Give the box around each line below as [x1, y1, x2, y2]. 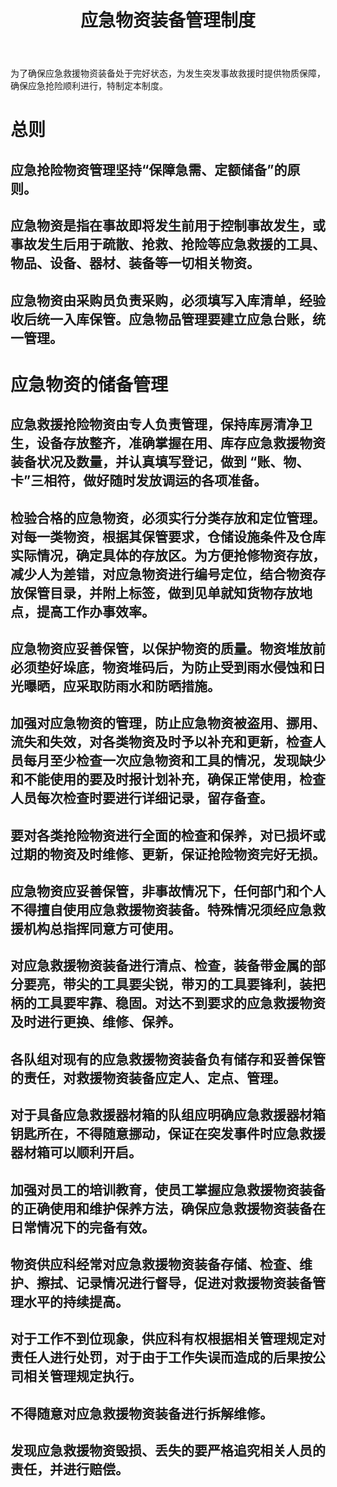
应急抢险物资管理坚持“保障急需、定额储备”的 [10, 161, 288, 178]
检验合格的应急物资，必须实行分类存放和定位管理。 [10, 509, 326, 526]
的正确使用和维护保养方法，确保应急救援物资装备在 [10, 1200, 326, 1217]
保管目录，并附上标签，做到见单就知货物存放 [23, 584, 300, 601]
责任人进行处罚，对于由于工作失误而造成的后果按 [10, 1349, 313, 1366]
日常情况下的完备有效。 [10, 1219, 155, 1236]
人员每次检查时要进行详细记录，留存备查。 [10, 790, 273, 807]
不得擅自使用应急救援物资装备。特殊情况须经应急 [10, 902, 313, 919]
